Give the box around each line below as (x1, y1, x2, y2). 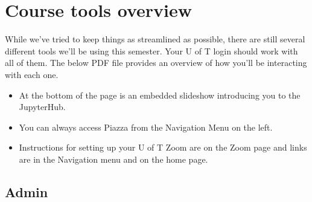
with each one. (5, 68, 59, 80)
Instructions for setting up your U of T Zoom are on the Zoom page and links (19, 141, 307, 154)
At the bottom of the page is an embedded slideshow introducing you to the (19, 88, 301, 101)
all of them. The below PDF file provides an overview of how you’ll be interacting (5, 56, 307, 69)
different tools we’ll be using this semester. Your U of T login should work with (5, 44, 298, 57)
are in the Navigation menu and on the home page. (19, 152, 208, 165)
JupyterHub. (19, 100, 66, 113)
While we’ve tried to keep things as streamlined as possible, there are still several (5, 33, 305, 45)
